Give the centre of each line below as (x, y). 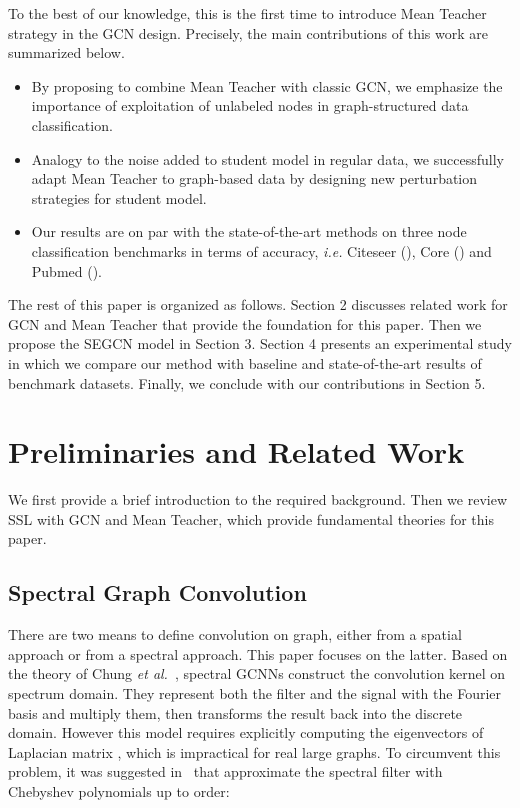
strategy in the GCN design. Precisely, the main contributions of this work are (248, 32)
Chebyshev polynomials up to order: (119, 790)
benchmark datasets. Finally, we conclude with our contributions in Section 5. (247, 382)
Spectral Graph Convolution (157, 592)
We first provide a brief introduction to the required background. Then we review (257, 499)
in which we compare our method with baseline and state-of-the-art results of (245, 362)
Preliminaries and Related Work (236, 451)
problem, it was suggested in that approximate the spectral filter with (225, 771)
